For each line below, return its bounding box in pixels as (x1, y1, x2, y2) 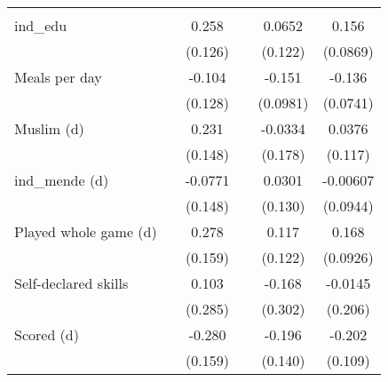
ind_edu (14, 15, 67, 36)
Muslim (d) (14, 118, 84, 139)
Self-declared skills (14, 273, 129, 293)
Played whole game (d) (14, 221, 157, 242)
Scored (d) (14, 324, 79, 345)
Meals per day (14, 67, 102, 87)
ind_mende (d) (14, 170, 109, 190)
